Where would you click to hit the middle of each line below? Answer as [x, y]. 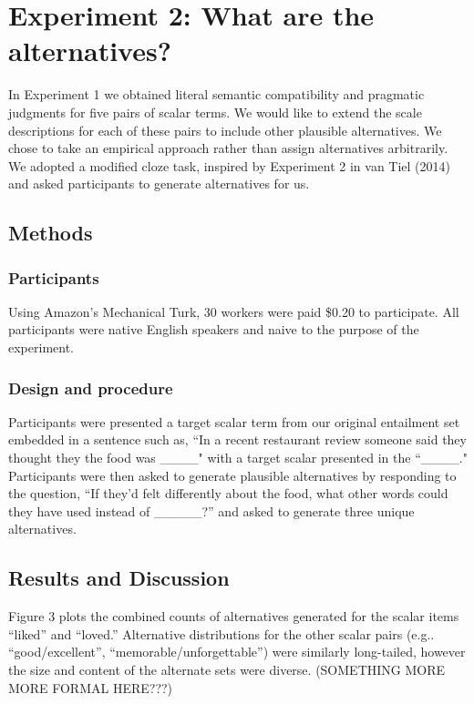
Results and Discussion [119, 578]
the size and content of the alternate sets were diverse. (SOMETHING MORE [227, 670]
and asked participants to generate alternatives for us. [159, 184]
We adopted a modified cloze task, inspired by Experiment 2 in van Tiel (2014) [229, 165]
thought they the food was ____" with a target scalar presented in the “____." [238, 458]
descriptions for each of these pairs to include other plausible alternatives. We [225, 130]
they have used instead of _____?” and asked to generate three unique [211, 510]
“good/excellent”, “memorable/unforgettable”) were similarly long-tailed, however [237, 652]
